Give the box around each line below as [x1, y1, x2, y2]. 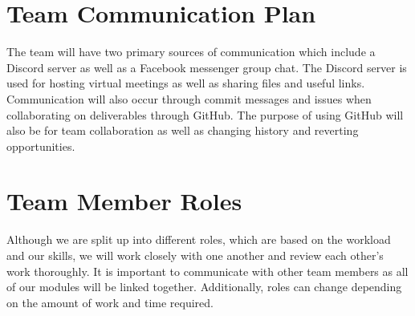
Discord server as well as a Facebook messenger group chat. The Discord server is [6, 59, 407, 75]
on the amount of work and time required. [6, 294, 214, 310]
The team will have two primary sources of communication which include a [6, 43, 376, 60]
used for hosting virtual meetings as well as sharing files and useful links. [6, 75, 365, 91]
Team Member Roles [6, 184, 242, 217]
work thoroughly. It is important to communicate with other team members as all [6, 262, 409, 279]
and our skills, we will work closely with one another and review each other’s [6, 247, 384, 263]
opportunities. [6, 137, 75, 154]
